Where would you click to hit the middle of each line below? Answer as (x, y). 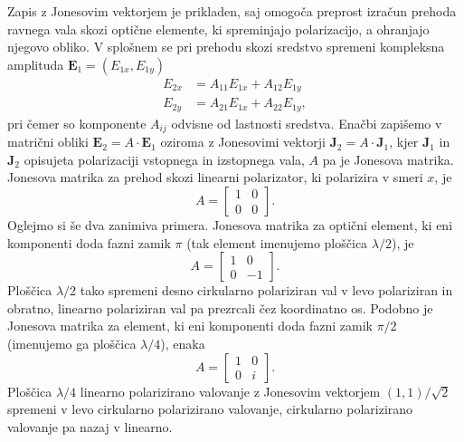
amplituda (36, 64)
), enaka (183, 343)
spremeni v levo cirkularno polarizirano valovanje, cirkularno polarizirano (210, 409)
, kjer (404, 142)
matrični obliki (48, 142)
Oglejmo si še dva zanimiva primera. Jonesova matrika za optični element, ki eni (230, 224)
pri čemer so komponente (77, 123)
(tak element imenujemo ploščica (277, 242)
